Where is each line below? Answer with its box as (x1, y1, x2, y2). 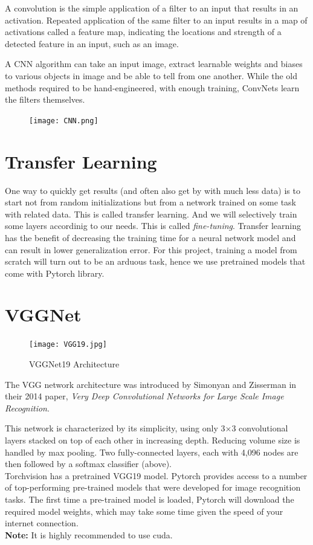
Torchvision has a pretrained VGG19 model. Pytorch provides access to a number (5, 469, 308, 482)
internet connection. (5, 517, 79, 529)
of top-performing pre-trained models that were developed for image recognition (5, 481, 301, 494)
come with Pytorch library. (5, 266, 105, 279)
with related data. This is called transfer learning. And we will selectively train (5, 207, 297, 220)
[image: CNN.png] (29, 116, 98, 125)
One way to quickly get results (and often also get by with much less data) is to (5, 184, 300, 196)
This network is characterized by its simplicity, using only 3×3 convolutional (5, 422, 288, 434)
